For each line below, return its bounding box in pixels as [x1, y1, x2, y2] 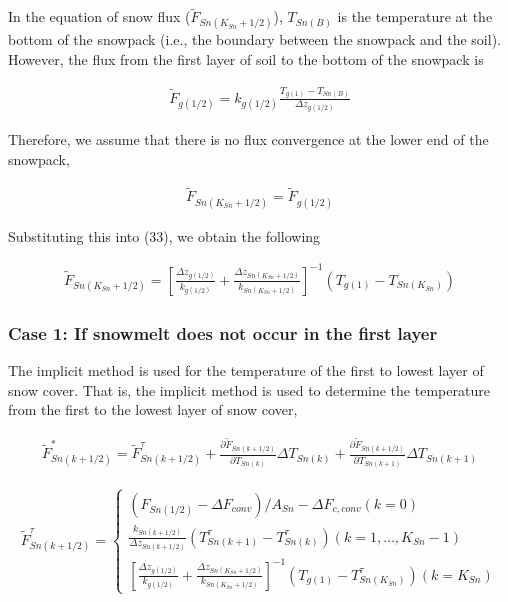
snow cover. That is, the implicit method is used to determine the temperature [8, 379, 490, 400]
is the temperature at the [337, 6, 493, 27]
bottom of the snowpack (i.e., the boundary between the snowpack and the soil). [8, 29, 501, 50]
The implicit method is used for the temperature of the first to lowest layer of [8, 360, 484, 381]
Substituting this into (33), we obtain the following [8, 225, 321, 246]
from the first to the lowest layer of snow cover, [8, 399, 298, 420]
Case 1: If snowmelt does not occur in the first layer [8, 320, 438, 345]
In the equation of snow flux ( [8, 6, 191, 27]
